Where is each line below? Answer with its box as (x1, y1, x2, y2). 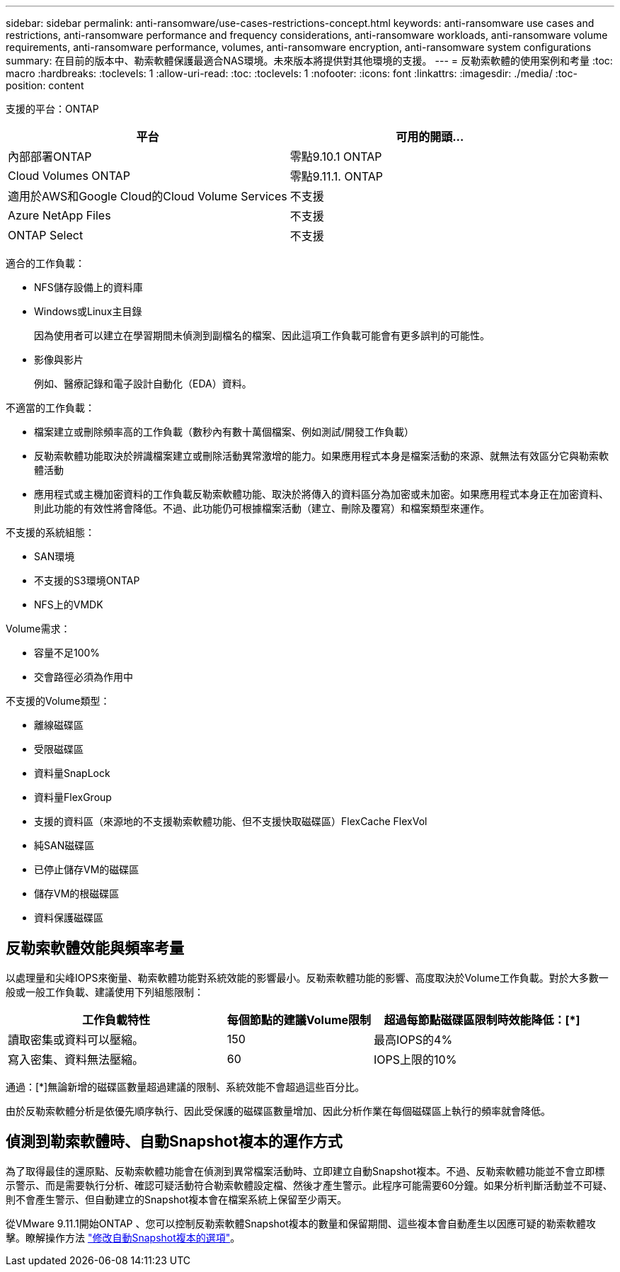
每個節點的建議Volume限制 (226, 1012, 372, 1027)
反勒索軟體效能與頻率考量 (6, 939, 184, 958)
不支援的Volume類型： (6, 695, 110, 707)
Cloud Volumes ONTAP (8, 169, 130, 183)
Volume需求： (6, 623, 71, 635)
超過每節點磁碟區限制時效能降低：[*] (384, 1012, 580, 1027)
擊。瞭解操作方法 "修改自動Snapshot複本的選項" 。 (6, 1231, 241, 1244)
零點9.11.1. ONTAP (289, 169, 383, 183)
